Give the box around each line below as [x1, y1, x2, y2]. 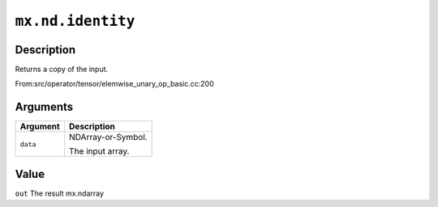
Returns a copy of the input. [15, 65, 109, 74]
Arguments [15, 100, 74, 114]
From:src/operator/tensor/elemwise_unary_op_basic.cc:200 [15, 79, 214, 89]
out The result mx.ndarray [15, 188, 105, 198]
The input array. [69, 146, 130, 157]
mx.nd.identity [15, 12, 135, 30]
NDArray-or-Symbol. [69, 132, 148, 143]
